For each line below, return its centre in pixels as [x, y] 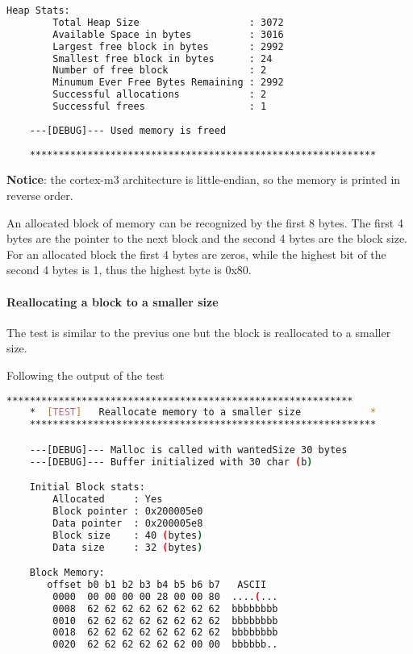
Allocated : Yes [108, 500]
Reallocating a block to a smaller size [113, 301]
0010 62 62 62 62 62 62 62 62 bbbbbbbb [165, 621]
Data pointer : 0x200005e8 [128, 523]
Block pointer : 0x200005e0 [128, 511]
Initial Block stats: [87, 487]
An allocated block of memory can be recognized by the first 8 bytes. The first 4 [205, 222]
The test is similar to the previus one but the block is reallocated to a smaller [199, 332]
